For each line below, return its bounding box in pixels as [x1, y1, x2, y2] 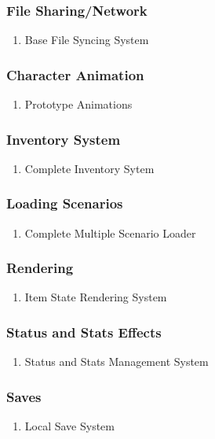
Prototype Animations [24, 96, 133, 113]
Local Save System [24, 418, 115, 434]
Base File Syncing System [24, 31, 149, 48]
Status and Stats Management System [24, 353, 209, 370]
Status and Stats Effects [6, 322, 162, 341]
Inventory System [6, 129, 121, 149]
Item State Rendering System [24, 289, 167, 305]
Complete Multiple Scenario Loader [24, 224, 196, 241]
